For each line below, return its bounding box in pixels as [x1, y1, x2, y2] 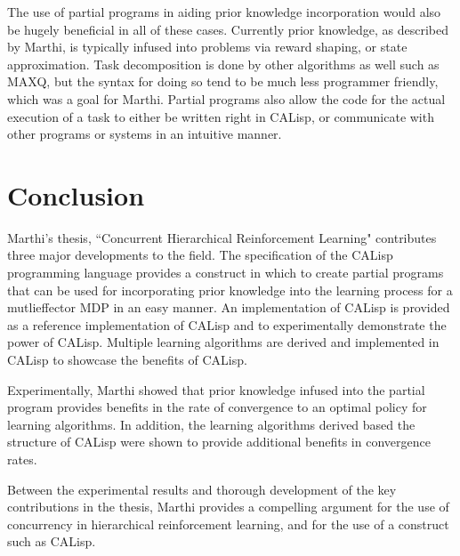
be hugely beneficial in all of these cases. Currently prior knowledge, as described [7, 20, 449, 38]
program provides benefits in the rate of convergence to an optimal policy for [7, 398, 427, 416]
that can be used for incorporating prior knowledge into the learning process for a [7, 280, 453, 299]
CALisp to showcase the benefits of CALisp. [7, 351, 247, 369]
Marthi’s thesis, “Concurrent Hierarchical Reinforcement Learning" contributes [7, 228, 437, 246]
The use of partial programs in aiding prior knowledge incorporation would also [7, 3, 441, 20]
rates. [7, 450, 37, 468]
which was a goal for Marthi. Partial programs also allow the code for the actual [7, 89, 446, 108]
